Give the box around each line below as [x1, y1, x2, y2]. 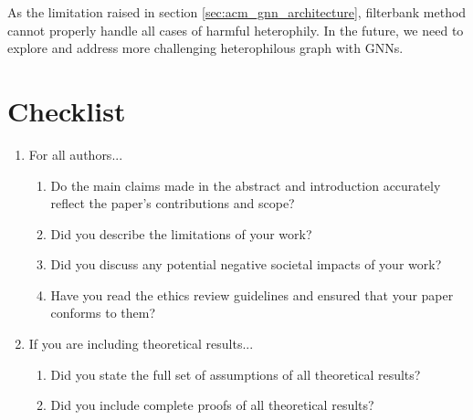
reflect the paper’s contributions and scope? [50, 194, 295, 213]
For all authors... [28, 144, 123, 163]
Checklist [7, 91, 126, 129]
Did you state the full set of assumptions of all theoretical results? [50, 364, 421, 383]
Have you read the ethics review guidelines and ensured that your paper [50, 285, 454, 304]
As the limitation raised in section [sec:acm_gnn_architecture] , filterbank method [7, 3, 467, 21]
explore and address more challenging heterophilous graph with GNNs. [7, 38, 404, 58]
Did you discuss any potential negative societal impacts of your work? [50, 255, 442, 274]
